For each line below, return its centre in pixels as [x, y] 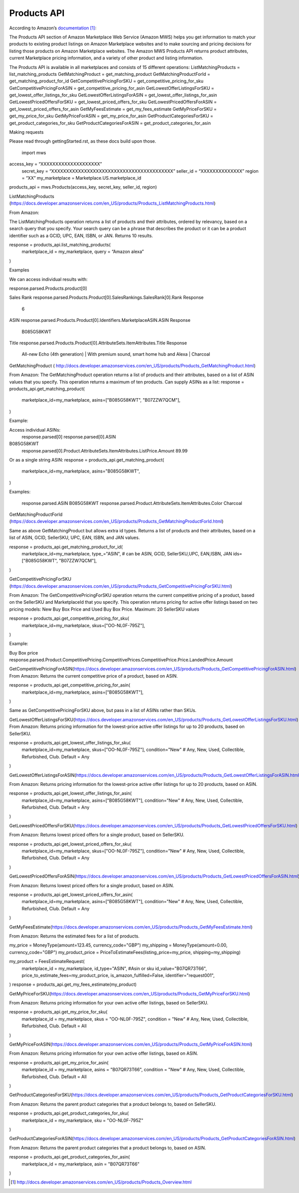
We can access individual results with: [49, 279]
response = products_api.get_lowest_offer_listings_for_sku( [70, 742]
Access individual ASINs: [35, 430]
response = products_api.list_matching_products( [60, 245]
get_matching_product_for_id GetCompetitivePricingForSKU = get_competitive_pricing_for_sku [106, 81]
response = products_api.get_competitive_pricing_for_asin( [70, 685]
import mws [34, 153]
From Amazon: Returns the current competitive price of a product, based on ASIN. [93, 676]
